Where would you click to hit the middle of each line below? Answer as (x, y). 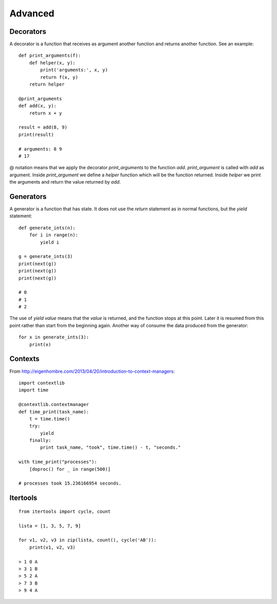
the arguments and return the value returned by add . (65, 182)
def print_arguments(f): (50, 56)
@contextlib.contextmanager (54, 405)
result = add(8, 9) (43, 127)
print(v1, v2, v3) (52, 547)
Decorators (28, 32)
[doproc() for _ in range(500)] (70, 469)
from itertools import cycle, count (65, 511)
